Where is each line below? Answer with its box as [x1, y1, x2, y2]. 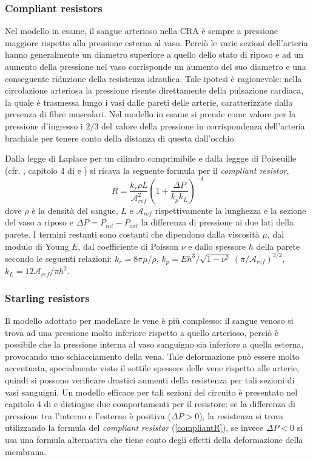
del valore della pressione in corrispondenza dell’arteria [101, 119, 305, 132]
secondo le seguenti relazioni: [5, 252, 112, 264]
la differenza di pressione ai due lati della [141, 216, 294, 228]
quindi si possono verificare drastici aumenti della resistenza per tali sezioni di [5, 373, 295, 386]
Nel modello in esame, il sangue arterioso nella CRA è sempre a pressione [5, 24, 278, 37]
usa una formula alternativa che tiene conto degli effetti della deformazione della [5, 433, 303, 445]
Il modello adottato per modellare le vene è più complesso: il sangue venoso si [5, 314, 294, 326]
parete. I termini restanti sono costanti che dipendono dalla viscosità [5, 228, 260, 241]
